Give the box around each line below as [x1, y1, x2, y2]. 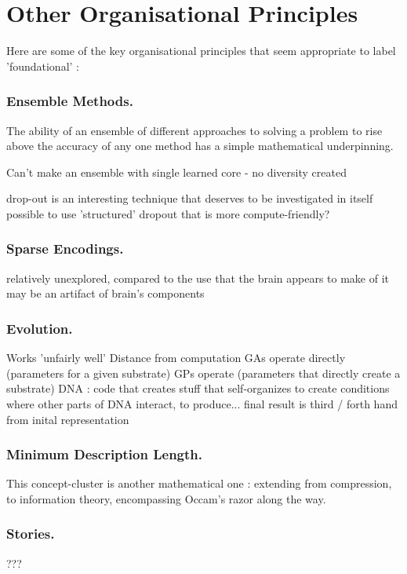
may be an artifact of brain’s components [6, 285, 205, 302]
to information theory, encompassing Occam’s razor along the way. [6, 490, 326, 506]
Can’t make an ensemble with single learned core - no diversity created [6, 163, 347, 180]
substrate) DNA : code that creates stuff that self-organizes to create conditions [6, 380, 390, 397]
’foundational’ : [6, 57, 79, 74]
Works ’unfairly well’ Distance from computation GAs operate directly [6, 349, 346, 366]
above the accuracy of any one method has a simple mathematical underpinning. [6, 137, 394, 154]
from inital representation [6, 411, 129, 427]
